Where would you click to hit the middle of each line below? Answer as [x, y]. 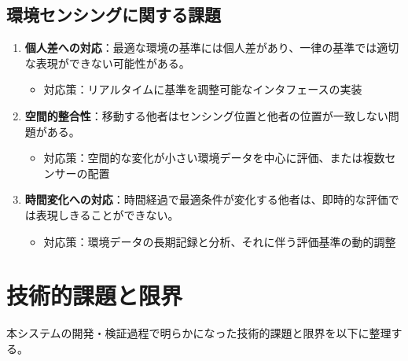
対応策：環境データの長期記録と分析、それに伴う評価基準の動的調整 [220, 241]
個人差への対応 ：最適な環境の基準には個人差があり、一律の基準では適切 [212, 48]
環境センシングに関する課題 [114, 15]
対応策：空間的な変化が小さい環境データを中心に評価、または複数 [214, 158]
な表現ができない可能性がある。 [107, 63]
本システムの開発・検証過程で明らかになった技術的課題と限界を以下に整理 [199, 333]
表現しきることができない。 [107, 214]
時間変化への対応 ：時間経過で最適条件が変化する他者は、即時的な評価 [206, 199]
